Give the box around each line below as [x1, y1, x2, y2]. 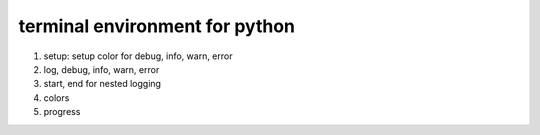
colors [43, 91, 70, 104]
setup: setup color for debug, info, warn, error [43, 50, 233, 62]
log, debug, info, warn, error [43, 63, 160, 75]
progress [43, 106, 81, 118]
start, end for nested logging [43, 78, 162, 90]
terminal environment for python [18, 15, 295, 37]
